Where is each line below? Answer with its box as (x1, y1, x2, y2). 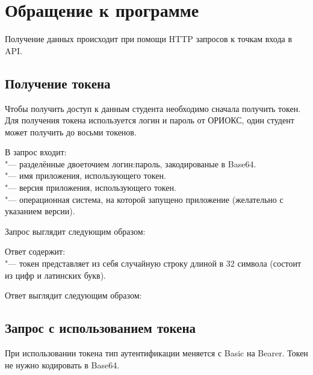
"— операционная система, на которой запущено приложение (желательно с (5, 193, 284, 205)
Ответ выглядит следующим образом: (5, 289, 142, 302)
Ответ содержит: (5, 245, 66, 258)
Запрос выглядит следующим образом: (5, 225, 146, 237)
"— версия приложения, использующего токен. (5, 181, 176, 194)
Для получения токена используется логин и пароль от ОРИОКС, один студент (5, 114, 294, 126)
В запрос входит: (5, 146, 67, 158)
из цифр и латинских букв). (5, 268, 107, 281)
